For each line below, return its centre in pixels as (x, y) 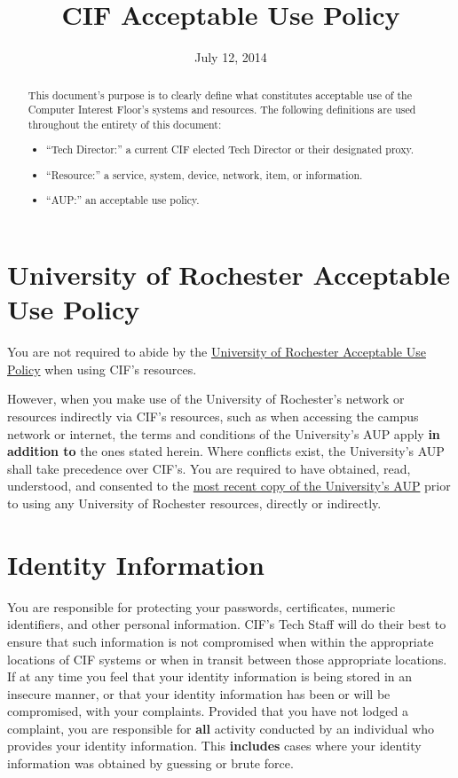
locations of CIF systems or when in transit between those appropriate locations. (227, 659)
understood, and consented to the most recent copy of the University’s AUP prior (229, 486)
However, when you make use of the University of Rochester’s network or (206, 399)
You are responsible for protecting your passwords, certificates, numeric (201, 606)
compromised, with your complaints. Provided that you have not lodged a (208, 711)
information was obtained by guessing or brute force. (150, 763)
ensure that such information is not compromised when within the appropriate (221, 641)
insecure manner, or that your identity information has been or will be (199, 693)
